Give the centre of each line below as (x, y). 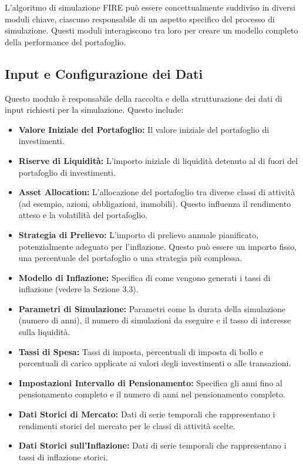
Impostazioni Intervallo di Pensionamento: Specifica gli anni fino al (150, 382)
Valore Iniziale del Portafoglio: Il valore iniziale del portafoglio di (144, 129)
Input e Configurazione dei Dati (104, 73)
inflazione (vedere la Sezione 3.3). (78, 289)
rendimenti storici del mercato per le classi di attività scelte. (127, 425)
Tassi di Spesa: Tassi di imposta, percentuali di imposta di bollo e (141, 351)
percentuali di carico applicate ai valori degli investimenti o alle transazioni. (155, 363)
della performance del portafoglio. (65, 41)
